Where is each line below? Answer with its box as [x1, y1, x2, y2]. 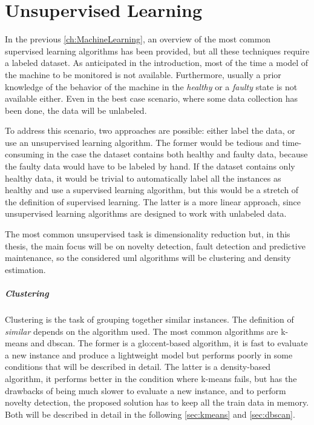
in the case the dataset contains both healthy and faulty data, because [47, 148, 308, 160]
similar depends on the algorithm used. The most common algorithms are [5, 325, 278, 337]
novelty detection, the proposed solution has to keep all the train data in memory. [5, 396, 309, 409]
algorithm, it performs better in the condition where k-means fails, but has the [5, 372, 297, 384]
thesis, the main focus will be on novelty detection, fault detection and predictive [5, 239, 306, 252]
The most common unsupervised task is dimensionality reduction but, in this [5, 228, 290, 240]
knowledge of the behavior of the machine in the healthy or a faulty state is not [5, 80, 298, 93]
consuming [5, 148, 44, 160]
